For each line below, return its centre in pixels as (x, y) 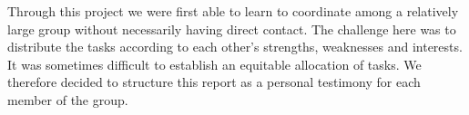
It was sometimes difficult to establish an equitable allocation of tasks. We (214, 64)
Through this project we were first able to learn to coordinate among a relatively (233, 11)
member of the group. (68, 99)
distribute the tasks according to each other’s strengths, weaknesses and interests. (235, 47)
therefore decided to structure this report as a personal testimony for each (214, 82)
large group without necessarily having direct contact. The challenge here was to (232, 29)
